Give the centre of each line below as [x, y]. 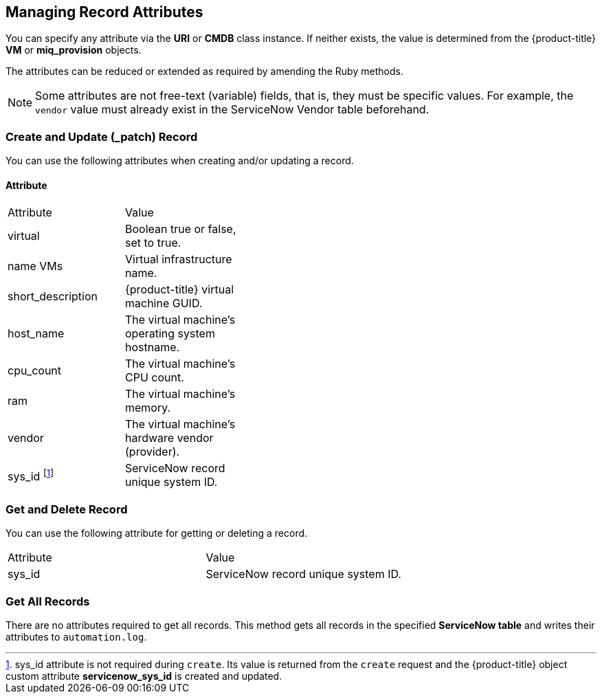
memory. [148, 408]
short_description [53, 297]
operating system [170, 334]
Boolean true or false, [181, 229]
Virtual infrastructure [179, 259]
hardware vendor [169, 438]
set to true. [153, 243]
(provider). [153, 452]
